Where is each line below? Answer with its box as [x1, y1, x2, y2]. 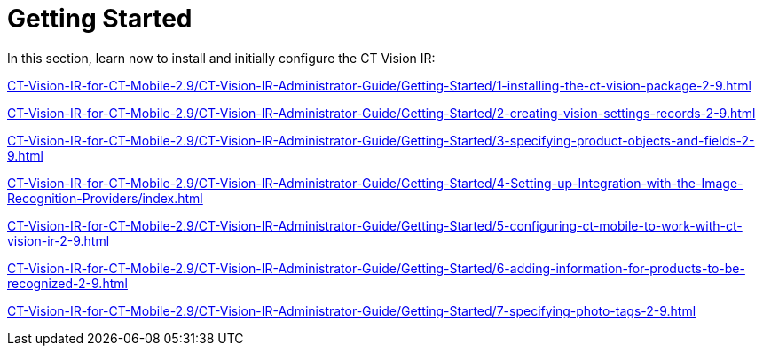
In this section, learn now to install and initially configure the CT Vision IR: [7, 50, 436, 66]
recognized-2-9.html [7, 275, 128, 291]
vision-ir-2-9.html [7, 232, 110, 248]
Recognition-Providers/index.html [7, 190, 203, 206]
